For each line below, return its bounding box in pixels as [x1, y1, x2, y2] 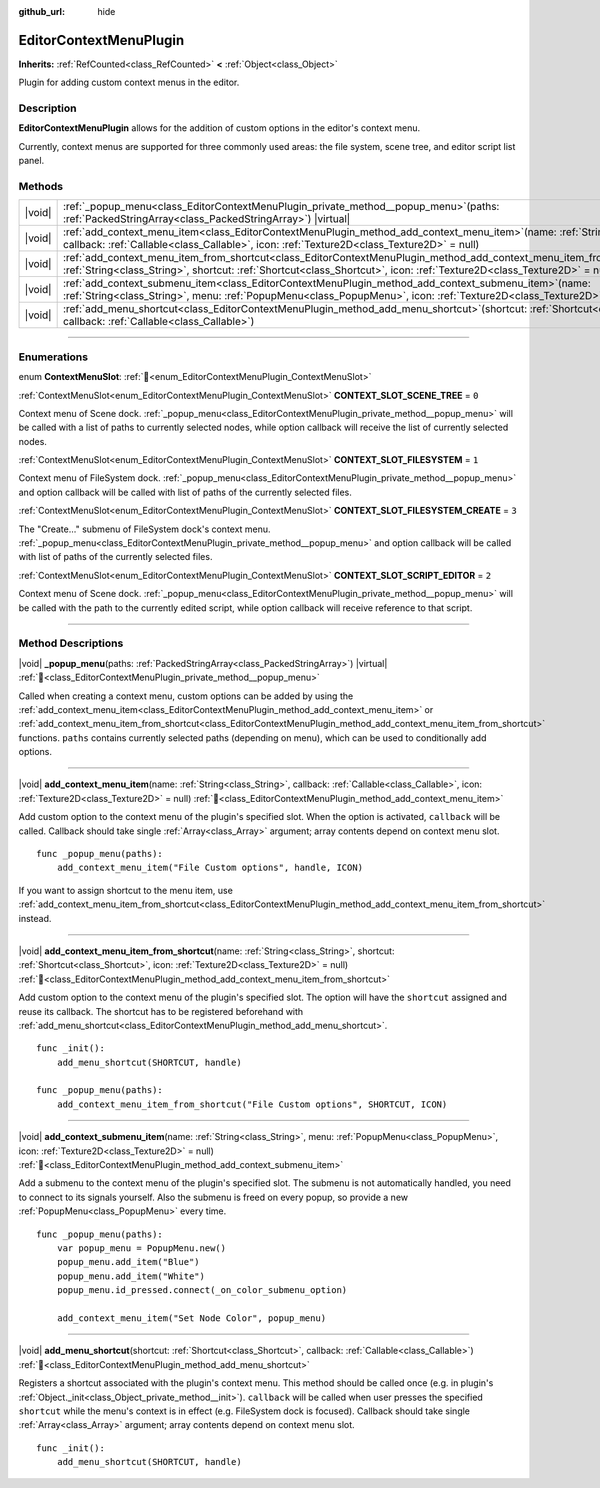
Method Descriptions [18, 636, 124, 650]
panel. [18, 155, 45, 167]
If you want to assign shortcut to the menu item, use [18, 884, 234, 896]
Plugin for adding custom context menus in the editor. [18, 76, 240, 89]
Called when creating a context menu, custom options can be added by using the [18, 690, 354, 702]
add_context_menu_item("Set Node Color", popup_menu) [56, 1312, 327, 1324]
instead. [18, 912, 52, 924]
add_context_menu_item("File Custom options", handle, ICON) [56, 862, 364, 874]
